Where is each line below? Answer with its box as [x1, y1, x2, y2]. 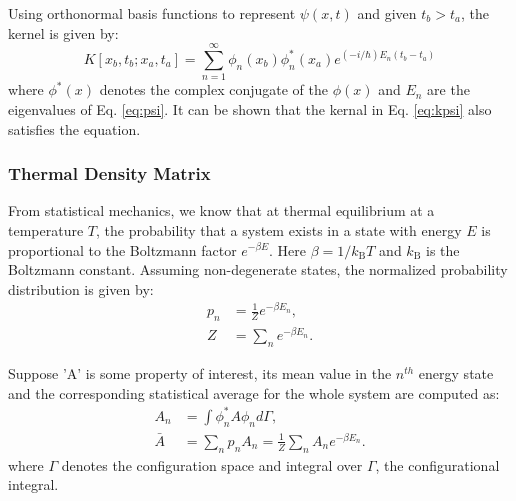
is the [426, 239, 460, 260]
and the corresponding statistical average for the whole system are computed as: [8, 382, 500, 403]
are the [427, 79, 470, 100]
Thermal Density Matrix [8, 161, 211, 186]
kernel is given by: [8, 22, 119, 43]
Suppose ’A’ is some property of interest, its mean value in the [8, 363, 392, 384]
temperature [8, 219, 84, 240]
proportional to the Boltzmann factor [8, 239, 237, 260]
